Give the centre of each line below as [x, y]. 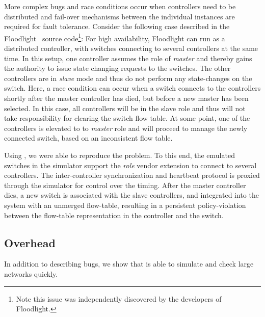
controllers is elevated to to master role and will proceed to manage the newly [126, 128]
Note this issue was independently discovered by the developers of [119, 298]
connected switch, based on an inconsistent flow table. [88, 138]
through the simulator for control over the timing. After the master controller [125, 185]
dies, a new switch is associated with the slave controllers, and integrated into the [131, 195]
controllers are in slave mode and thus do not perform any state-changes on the [128, 78]
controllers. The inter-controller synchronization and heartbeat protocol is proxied [132, 175]
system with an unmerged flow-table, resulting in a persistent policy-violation [125, 205]
